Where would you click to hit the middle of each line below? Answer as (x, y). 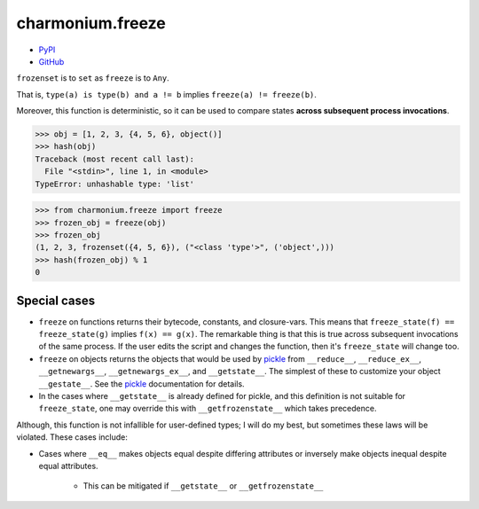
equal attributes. (68, 466)
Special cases (56, 300)
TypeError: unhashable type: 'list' (115, 184)
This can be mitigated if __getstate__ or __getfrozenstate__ (203, 486)
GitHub (51, 61)
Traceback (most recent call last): (115, 159)
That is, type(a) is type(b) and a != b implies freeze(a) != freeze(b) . (166, 94)
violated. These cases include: (72, 437)
